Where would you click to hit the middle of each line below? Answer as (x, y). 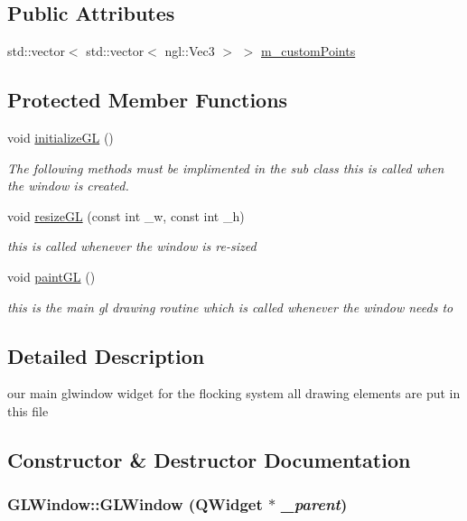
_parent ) (314, 504)
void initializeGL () (61, 137)
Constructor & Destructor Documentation (209, 459)
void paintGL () (51, 276)
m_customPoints (308, 51)
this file (28, 410)
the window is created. (68, 186)
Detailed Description (106, 355)
